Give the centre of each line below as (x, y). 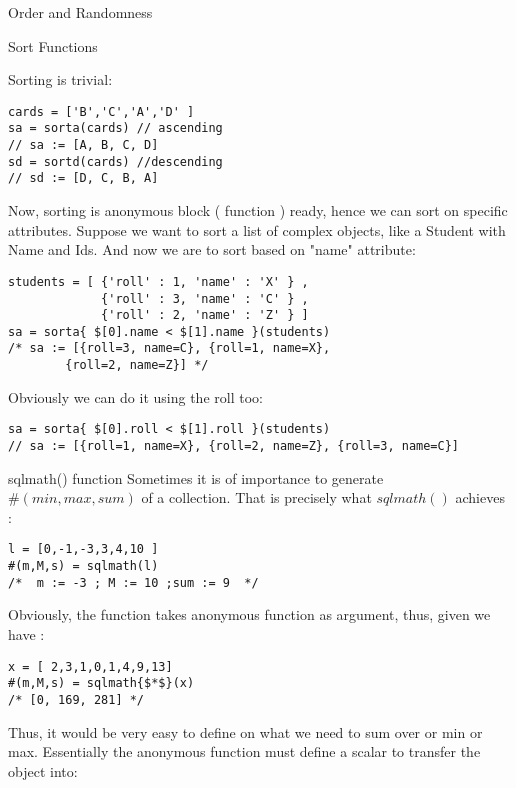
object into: (43, 770)
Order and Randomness (80, 12)
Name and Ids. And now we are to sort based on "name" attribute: (212, 249)
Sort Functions (53, 45)
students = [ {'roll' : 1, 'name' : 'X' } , (158, 281)
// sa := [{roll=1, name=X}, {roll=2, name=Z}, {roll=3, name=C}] (234, 446)
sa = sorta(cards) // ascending (115, 128)
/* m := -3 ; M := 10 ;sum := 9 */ (133, 582)
